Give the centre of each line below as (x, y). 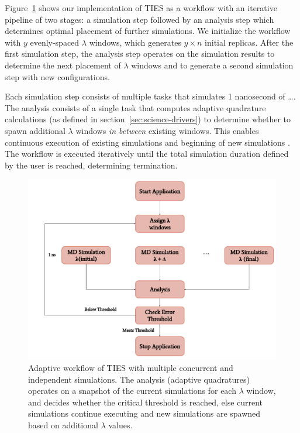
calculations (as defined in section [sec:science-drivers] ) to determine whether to (148, 119)
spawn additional (35, 130)
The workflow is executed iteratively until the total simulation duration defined (147, 154)
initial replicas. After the (249, 42)
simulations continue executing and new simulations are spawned (144, 413)
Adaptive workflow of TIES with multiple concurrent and (131, 367)
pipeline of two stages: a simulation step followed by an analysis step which (139, 19)
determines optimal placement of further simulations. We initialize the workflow (148, 31)
